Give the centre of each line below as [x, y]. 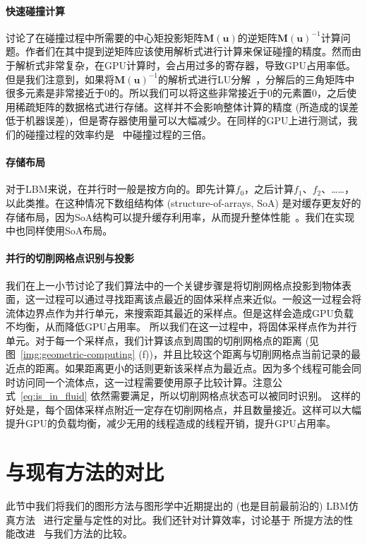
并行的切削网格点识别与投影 [70, 258]
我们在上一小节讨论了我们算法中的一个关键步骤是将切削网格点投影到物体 [174, 285]
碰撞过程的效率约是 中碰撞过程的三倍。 [118, 134]
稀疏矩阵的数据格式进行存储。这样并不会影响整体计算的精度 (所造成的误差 [187, 106]
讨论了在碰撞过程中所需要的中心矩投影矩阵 [104, 37]
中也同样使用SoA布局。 [59, 230]
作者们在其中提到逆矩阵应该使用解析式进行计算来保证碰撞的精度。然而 [188, 51]
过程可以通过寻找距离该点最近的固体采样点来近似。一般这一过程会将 [203, 299]
